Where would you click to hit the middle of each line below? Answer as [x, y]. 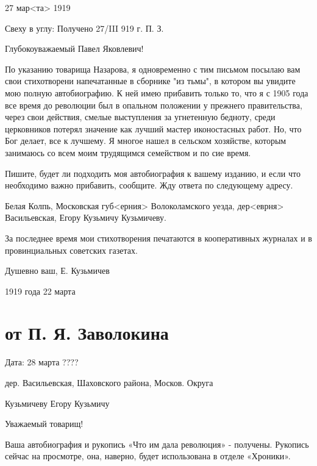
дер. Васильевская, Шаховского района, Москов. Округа [109, 382]
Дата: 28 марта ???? [42, 362]
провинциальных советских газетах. [71, 250]
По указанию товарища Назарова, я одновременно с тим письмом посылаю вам [153, 69]
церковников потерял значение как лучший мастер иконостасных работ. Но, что [153, 128]
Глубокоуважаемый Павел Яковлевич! [74, 48]
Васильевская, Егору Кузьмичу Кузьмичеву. [86, 217]
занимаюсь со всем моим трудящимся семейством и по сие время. [128, 152]
